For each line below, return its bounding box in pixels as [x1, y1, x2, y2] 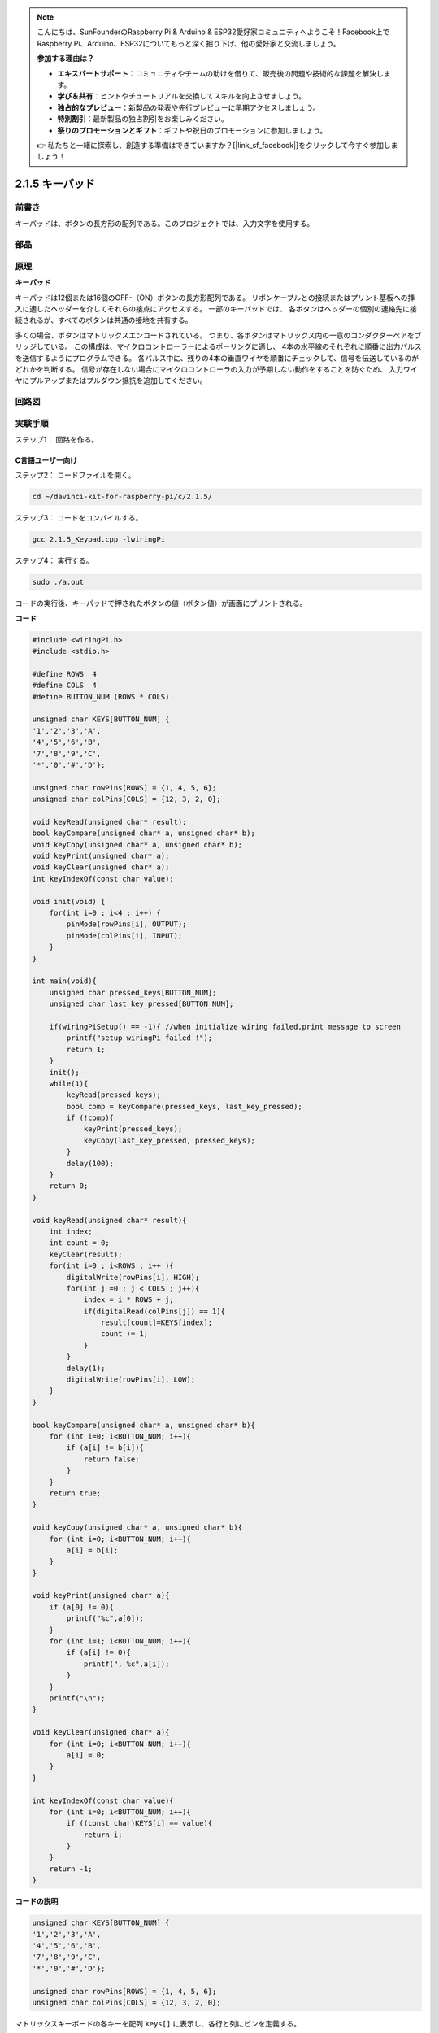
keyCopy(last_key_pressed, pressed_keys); [83, 1135, 255, 1145]
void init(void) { [32, 897, 106, 906]
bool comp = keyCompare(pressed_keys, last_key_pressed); [66, 1102, 302, 1111]
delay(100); [66, 1159, 114, 1168]
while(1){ [49, 1078, 89, 1088]
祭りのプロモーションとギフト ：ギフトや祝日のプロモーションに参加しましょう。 [57, 125, 328, 135]
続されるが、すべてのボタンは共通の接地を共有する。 [15, 316, 193, 325]
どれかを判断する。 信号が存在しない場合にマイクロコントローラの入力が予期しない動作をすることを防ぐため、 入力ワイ [15, 364, 418, 374]
